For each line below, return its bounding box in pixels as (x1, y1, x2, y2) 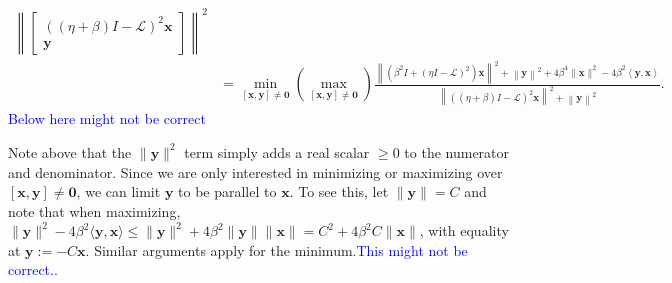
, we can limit (76, 181, 161, 202)
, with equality (419, 220, 509, 241)
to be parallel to (178, 181, 277, 202)
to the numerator (404, 141, 510, 162)
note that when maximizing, (8, 200, 181, 221)
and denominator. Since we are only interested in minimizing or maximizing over (8, 161, 503, 182)
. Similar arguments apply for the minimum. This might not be (85, 239, 468, 260)
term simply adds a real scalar (184, 141, 370, 162)
